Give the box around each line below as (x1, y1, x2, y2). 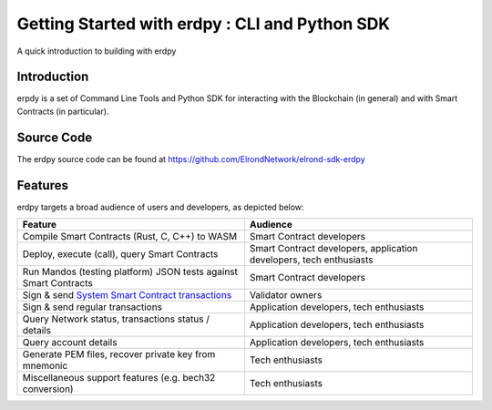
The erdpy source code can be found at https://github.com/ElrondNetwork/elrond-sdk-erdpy (16, 153, 366, 164)
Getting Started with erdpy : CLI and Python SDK (16, 14, 391, 34)
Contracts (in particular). (16, 106, 109, 117)
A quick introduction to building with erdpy (16, 46, 177, 56)
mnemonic (22, 360, 68, 373)
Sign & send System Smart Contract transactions (22, 289, 232, 302)
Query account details (22, 336, 118, 349)
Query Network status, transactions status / (22, 313, 210, 325)
